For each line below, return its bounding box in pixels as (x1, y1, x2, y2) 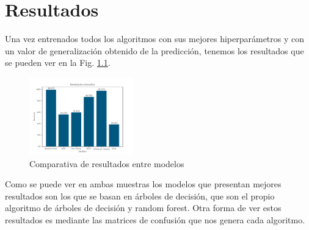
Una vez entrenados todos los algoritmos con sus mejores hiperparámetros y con (5, 32, 305, 45)
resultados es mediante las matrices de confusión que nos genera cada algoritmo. (5, 214, 305, 226)
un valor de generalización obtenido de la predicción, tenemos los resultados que (5, 44, 304, 57)
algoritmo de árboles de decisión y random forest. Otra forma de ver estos (5, 201, 282, 214)
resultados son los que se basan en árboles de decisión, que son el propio (5, 189, 275, 202)
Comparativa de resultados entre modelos (29, 157, 184, 170)
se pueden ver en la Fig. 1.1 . (5, 56, 111, 69)
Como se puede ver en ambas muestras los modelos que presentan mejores (5, 178, 282, 190)
